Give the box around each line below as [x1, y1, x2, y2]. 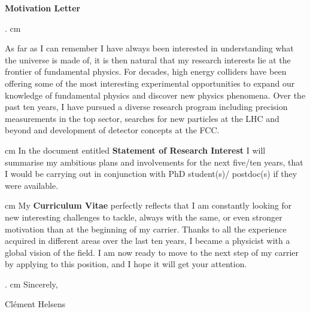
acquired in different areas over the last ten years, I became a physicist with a [5, 234, 290, 247]
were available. [5, 179, 59, 191]
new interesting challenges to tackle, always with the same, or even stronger [5, 210, 282, 223]
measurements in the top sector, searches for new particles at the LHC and [5, 112, 279, 124]
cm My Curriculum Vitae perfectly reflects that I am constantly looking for [5, 199, 292, 212]
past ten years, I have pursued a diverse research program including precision [5, 100, 288, 113]
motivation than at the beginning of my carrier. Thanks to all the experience [5, 222, 287, 235]
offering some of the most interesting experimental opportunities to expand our [5, 77, 295, 89]
